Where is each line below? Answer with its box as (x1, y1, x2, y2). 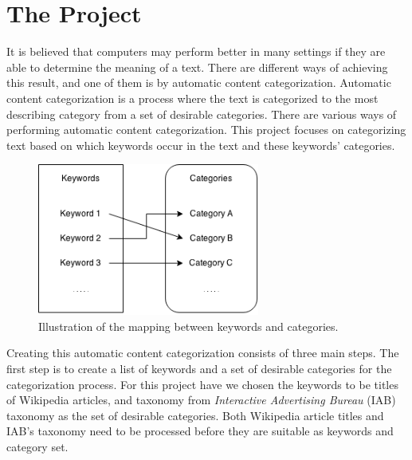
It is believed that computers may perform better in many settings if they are (6, 43, 386, 60)
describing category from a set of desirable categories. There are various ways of (6, 105, 397, 122)
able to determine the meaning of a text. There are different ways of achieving (6, 58, 388, 75)
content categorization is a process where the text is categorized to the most (6, 89, 379, 106)
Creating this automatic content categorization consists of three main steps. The (6, 344, 399, 361)
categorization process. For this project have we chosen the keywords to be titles (6, 375, 398, 392)
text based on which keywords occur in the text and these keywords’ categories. (6, 136, 395, 153)
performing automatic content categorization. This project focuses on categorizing (6, 121, 406, 138)
